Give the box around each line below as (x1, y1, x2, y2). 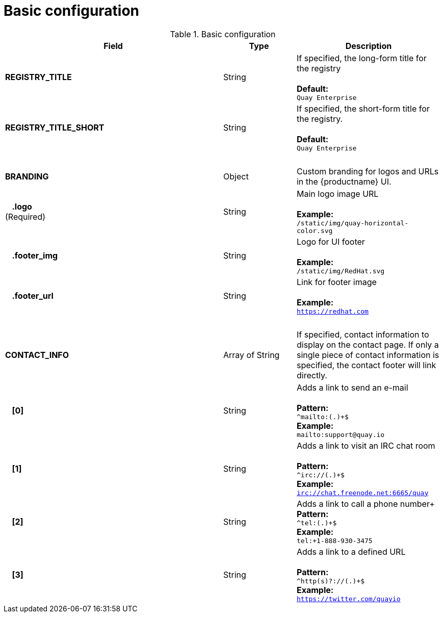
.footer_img (12, 250, 58, 261)
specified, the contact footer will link (296, 359, 436, 370)
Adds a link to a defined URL (296, 546, 406, 557)
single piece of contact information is (296, 349, 439, 360)
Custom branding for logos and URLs (296, 166, 439, 176)
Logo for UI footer (296, 236, 365, 247)
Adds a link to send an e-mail (296, 382, 408, 393)
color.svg (296, 226, 333, 235)
